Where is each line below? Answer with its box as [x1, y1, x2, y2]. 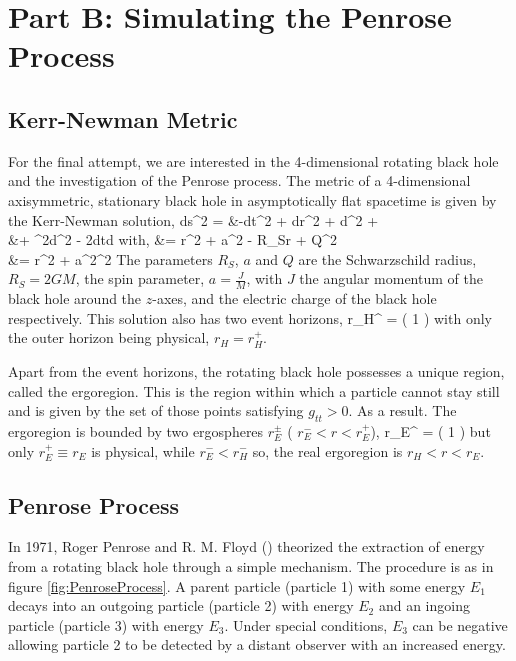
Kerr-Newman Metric [8, 103, 238, 134]
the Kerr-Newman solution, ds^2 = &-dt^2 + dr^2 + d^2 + [8, 209, 379, 230]
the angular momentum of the [299, 268, 483, 289]
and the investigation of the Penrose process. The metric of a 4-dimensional [8, 170, 471, 191]
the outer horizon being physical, [8, 327, 210, 348]
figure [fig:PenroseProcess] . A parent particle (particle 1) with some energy [8, 575, 466, 596]
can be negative [412, 614, 508, 635]
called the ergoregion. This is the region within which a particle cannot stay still [8, 380, 500, 401]
